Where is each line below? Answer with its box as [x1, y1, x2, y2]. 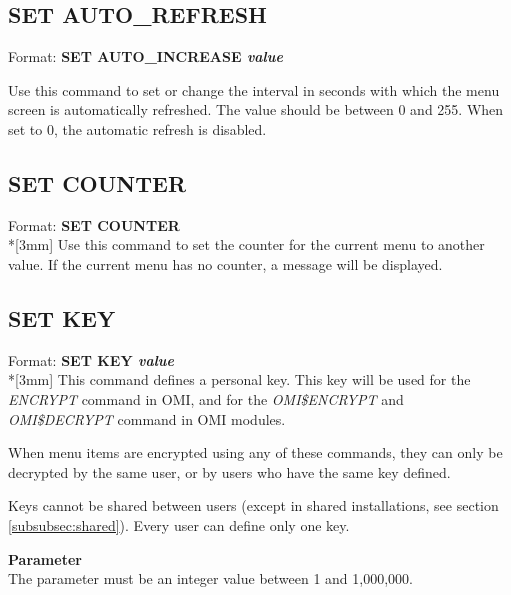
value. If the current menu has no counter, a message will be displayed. [8, 253, 443, 274]
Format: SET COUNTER [8, 214, 180, 235]
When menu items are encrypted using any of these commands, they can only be [8, 442, 503, 463]
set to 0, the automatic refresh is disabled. [8, 118, 267, 139]
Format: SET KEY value [8, 349, 174, 370]
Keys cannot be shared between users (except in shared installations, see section [8, 495, 499, 516]
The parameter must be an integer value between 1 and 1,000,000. [8, 568, 413, 589]
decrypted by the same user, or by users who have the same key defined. [8, 461, 451, 482]
